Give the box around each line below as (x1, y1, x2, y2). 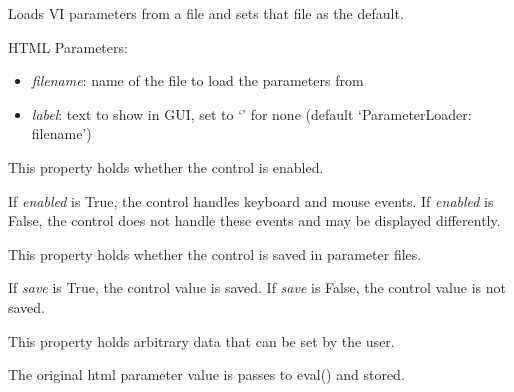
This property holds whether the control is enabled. (8, 156, 324, 177)
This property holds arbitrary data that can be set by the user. (8, 330, 395, 351)
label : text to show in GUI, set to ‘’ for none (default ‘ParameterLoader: (31, 103, 472, 124)
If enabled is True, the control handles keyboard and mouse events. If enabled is (8, 190, 494, 211)
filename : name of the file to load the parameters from (31, 70, 364, 91)
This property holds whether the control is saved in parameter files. (8, 243, 422, 264)
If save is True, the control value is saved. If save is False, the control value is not (8, 277, 506, 298)
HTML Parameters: (8, 36, 128, 57)
